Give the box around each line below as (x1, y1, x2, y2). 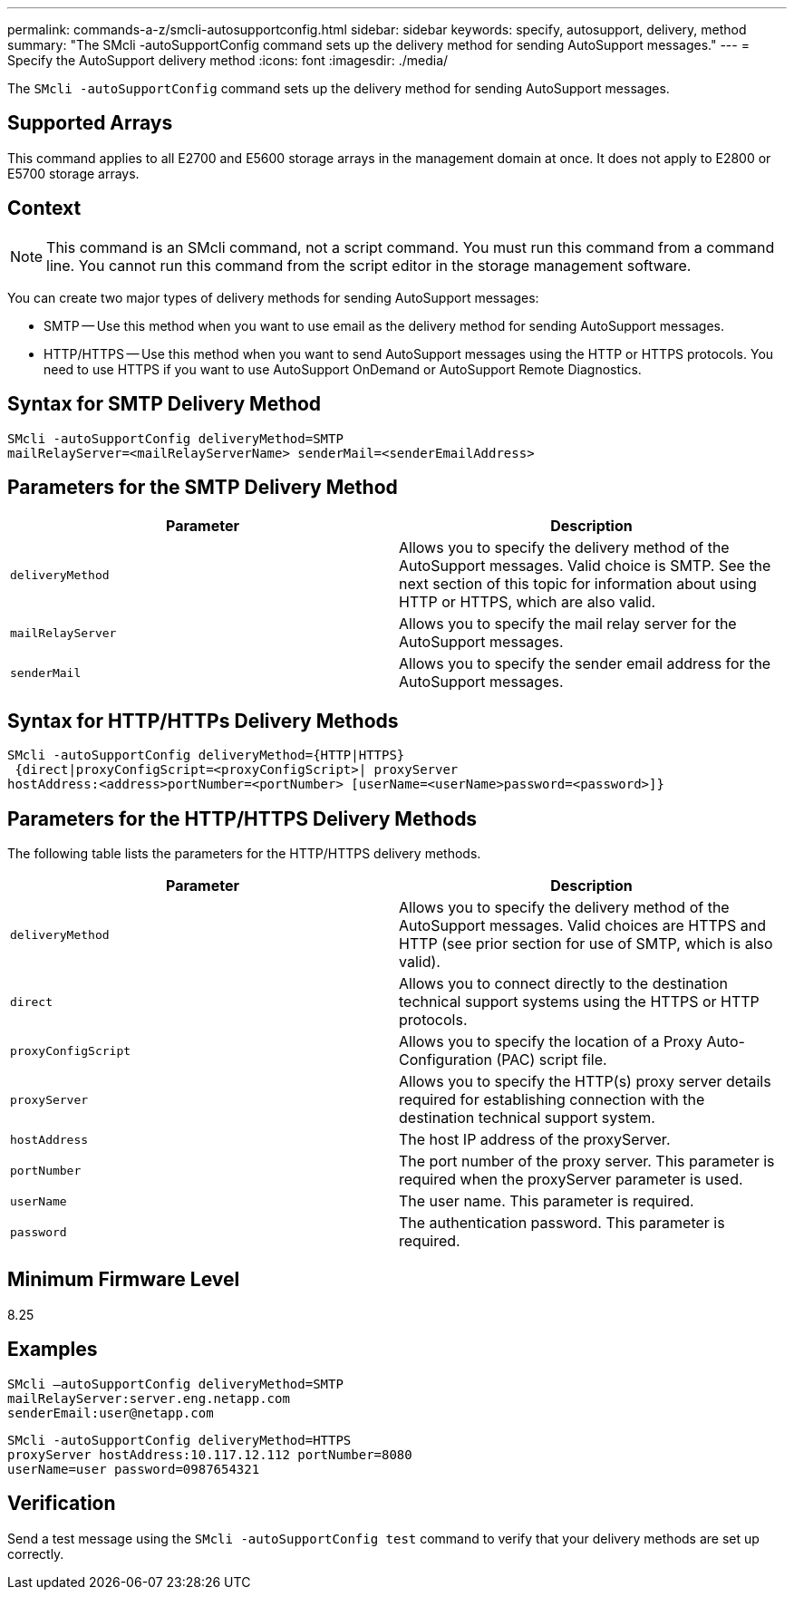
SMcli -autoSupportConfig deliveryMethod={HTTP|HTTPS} (7, 748, 405, 763)
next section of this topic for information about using (399, 575, 757, 594)
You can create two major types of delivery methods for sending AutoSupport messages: (7, 289, 539, 305)
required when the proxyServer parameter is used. (399, 1170, 743, 1189)
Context (7, 197, 82, 220)
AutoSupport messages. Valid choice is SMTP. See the (399, 557, 771, 576)
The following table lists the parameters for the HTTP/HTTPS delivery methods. (7, 846, 481, 862)
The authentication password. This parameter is (399, 1214, 725, 1233)
